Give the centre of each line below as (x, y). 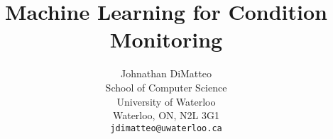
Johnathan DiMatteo (166, 73)
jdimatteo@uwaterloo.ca (166, 128)
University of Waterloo (166, 101)
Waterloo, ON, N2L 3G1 (166, 115)
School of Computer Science (166, 87)
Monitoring (166, 39)
